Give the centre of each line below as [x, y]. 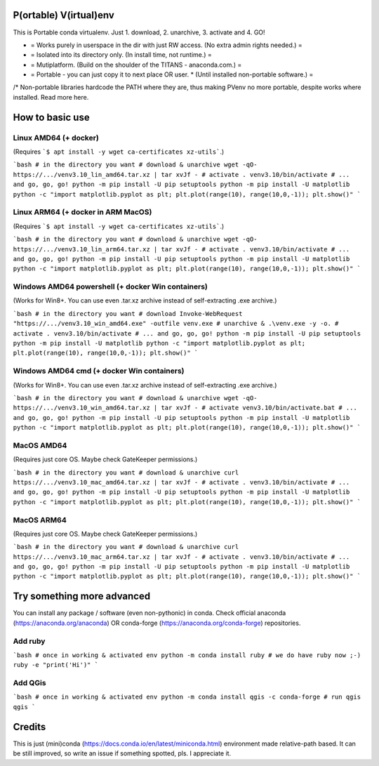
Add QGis [29, 683]
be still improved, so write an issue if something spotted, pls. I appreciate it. [122, 753]
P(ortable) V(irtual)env [64, 15]
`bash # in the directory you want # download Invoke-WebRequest [128, 313]
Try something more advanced [82, 596]
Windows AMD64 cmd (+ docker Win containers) [99, 371]
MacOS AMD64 [40, 445]
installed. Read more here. [51, 97]
